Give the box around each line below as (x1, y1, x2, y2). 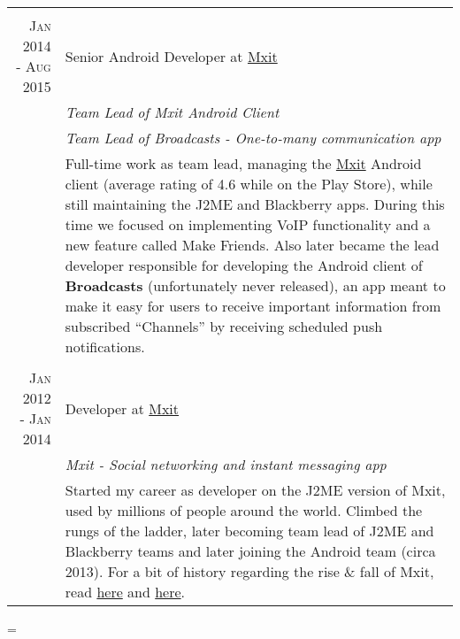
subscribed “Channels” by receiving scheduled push (65, 316, 383, 336)
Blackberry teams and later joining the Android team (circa (65, 541, 436, 561)
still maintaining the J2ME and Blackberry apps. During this (65, 194, 445, 214)
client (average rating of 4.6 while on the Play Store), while (65, 173, 433, 194)
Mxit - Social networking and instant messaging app (65, 454, 387, 474)
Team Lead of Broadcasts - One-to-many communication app (65, 127, 441, 148)
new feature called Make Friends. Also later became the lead (65, 235, 440, 255)
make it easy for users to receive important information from (65, 296, 441, 316)
